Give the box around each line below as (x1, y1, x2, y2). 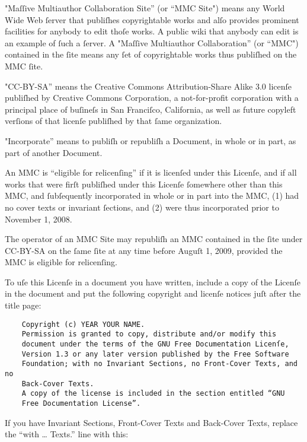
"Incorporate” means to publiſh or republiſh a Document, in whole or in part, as (5, 134, 296, 147)
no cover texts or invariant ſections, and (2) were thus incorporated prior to (5, 201, 279, 213)
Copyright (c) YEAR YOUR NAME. (21, 320, 145, 329)
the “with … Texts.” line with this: (5, 428, 129, 440)
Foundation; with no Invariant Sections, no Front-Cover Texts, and (21, 360, 298, 368)
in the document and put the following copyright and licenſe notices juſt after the (5, 287, 301, 300)
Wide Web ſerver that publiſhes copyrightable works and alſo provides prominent (5, 13, 299, 26)
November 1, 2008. (5, 212, 72, 225)
